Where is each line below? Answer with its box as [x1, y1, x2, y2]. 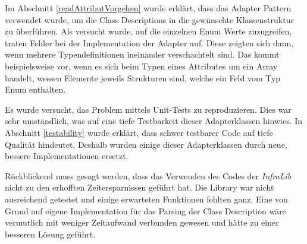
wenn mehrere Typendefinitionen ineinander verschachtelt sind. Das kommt [5, 48, 280, 61]
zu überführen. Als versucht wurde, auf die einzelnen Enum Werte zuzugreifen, [5, 25, 292, 37]
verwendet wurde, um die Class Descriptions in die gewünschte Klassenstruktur [5, 13, 294, 26]
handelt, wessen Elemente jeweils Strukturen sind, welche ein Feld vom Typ [5, 71, 281, 84]
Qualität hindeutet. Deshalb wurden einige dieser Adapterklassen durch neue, [5, 138, 287, 150]
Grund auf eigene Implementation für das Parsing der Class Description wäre [5, 204, 286, 217]
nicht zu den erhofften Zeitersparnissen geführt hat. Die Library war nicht [5, 181, 274, 194]
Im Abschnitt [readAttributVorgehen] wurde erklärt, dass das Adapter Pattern [5, 2, 292, 14]
